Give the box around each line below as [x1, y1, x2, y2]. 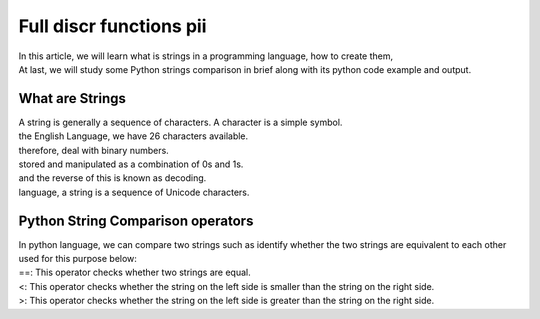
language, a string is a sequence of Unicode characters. [18, 186, 250, 198]
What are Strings [18, 90, 127, 107]
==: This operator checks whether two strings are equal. [18, 266, 251, 279]
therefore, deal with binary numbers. [18, 144, 169, 156]
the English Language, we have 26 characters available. [18, 130, 249, 142]
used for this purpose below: [18, 253, 137, 265]
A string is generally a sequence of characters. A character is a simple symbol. [18, 116, 343, 128]
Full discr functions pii [18, 15, 207, 37]
